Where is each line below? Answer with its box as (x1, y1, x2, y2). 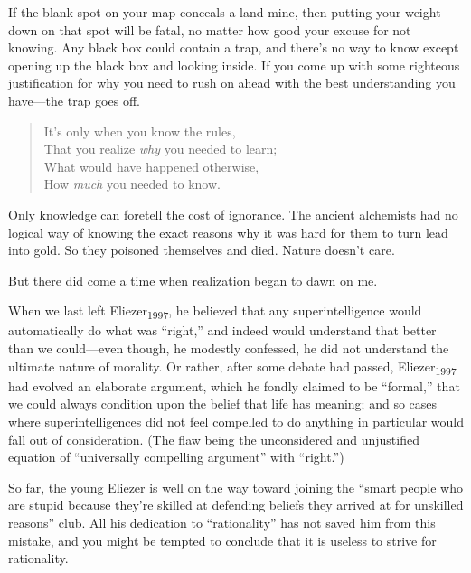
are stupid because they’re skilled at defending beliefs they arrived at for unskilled (8, 495, 464, 514)
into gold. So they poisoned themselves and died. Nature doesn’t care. (8, 240, 395, 259)
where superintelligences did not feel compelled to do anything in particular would (8, 411, 464, 430)
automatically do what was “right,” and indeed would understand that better (8, 321, 437, 340)
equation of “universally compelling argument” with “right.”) (8, 447, 344, 466)
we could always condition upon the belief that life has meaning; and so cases (8, 394, 438, 413)
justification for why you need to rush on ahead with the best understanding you (8, 73, 456, 92)
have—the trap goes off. (8, 90, 140, 109)
